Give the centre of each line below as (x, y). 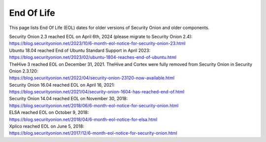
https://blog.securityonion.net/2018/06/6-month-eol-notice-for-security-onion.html (94, 106)
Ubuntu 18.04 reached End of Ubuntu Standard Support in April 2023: (80, 50)
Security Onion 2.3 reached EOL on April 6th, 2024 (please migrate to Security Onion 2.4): (101, 36)
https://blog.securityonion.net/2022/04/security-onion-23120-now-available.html (92, 78)
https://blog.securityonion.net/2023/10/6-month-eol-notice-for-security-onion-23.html (97, 43)
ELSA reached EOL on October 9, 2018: (49, 112)
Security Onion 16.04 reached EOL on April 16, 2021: (62, 85)
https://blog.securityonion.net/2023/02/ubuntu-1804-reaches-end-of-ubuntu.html (93, 57)
